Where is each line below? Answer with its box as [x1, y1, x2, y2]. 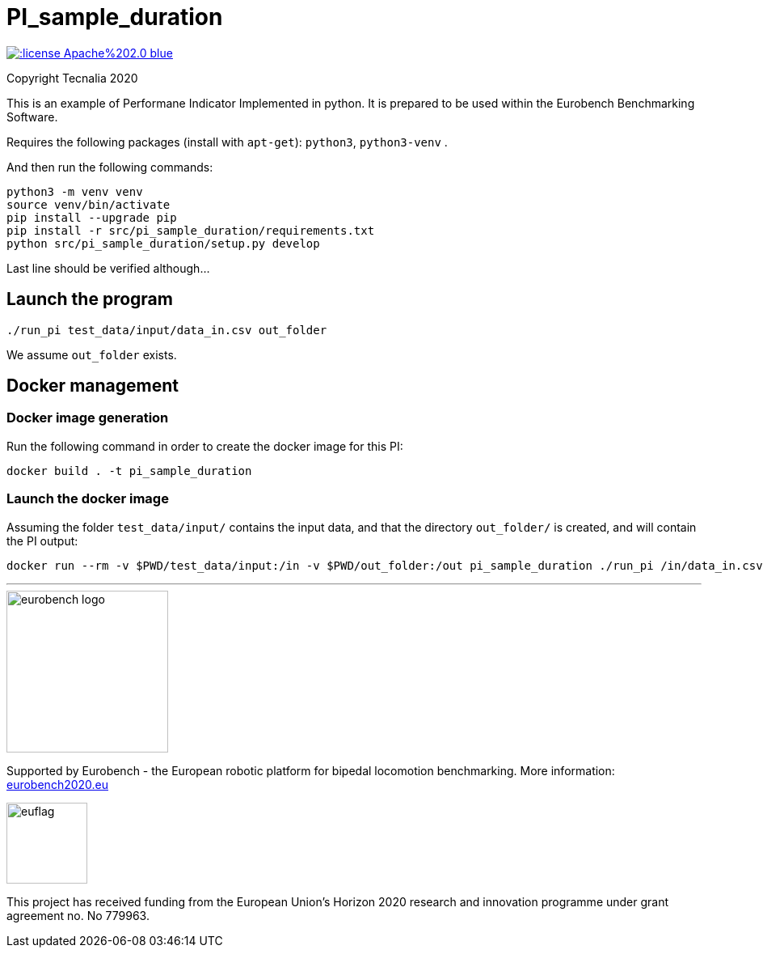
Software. [6, 109, 58, 124]
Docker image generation [6, 409, 169, 426]
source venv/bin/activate [6, 197, 171, 211]
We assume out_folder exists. [6, 347, 177, 362]
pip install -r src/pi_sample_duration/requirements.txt [6, 223, 375, 237]
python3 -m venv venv [6, 184, 143, 198]
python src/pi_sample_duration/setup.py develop [6, 236, 320, 250]
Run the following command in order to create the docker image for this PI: [6, 439, 403, 453]
